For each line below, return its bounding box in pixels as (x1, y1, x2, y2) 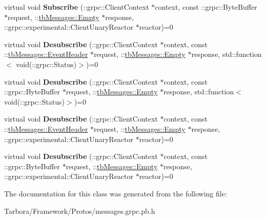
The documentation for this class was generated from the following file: (4, 188, 227, 198)
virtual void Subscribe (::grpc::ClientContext (4, 2, 149, 12)
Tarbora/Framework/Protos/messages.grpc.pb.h (4, 205, 155, 216)
